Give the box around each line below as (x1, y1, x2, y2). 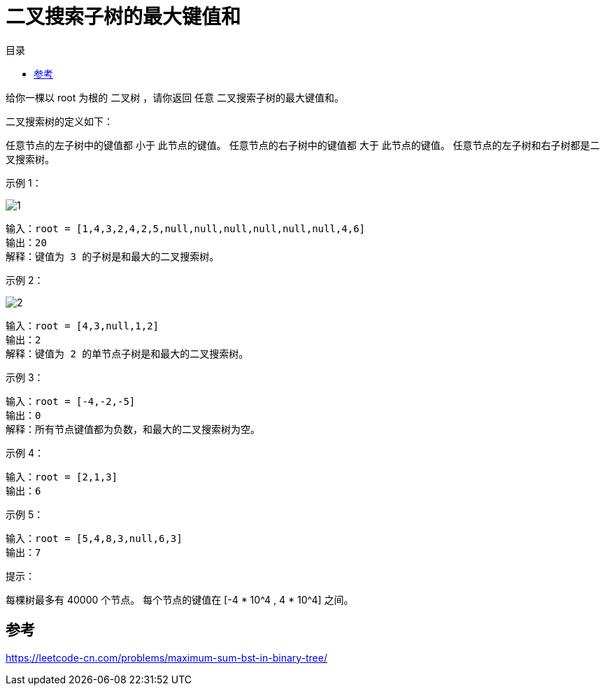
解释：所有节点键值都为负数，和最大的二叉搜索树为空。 (6, 423, 260, 435)
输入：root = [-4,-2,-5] (6, 395, 136, 407)
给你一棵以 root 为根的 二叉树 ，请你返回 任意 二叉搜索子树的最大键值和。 (6, 91, 345, 104)
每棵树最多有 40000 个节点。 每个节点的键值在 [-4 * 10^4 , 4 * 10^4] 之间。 (6, 593, 354, 606)
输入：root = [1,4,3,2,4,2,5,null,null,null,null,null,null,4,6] (6, 222, 366, 234)
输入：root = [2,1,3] (6, 471, 118, 483)
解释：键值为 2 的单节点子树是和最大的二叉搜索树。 (6, 348, 249, 359)
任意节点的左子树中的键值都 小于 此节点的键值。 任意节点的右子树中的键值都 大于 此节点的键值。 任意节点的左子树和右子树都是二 (6, 138, 600, 151)
